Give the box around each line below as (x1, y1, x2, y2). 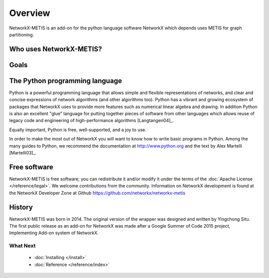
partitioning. (9, 31, 34, 37)
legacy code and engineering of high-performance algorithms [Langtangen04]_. (9, 118, 174, 124)
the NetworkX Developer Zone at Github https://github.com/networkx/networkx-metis (9, 190, 185, 196)
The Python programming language (9, 76, 122, 85)
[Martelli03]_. (9, 150, 37, 155)
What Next (9, 242, 36, 249)
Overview (9, 7, 50, 18)
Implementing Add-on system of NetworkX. (9, 230, 99, 236)
